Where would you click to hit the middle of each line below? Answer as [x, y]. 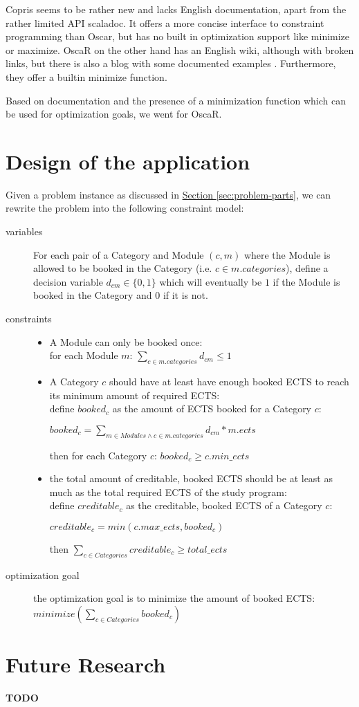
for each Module [84, 355]
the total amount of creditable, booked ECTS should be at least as [191, 478]
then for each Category [98, 455]
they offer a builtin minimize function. [86, 76]
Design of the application [128, 161]
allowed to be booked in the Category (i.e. [123, 268]
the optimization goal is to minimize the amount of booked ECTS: [174, 598]
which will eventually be [211, 281]
